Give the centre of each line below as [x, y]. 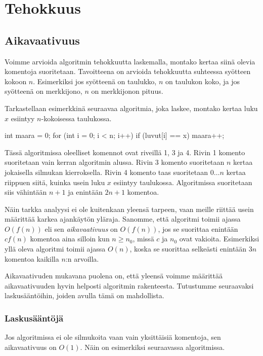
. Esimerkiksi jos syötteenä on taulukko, [95, 81]
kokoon [16, 81]
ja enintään [85, 192]
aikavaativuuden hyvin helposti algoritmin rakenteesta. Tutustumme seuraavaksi [129, 285]
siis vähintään [26, 192]
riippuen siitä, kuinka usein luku [55, 182]
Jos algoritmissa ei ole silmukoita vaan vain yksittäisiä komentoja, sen [113, 337]
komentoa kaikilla [32, 258]
